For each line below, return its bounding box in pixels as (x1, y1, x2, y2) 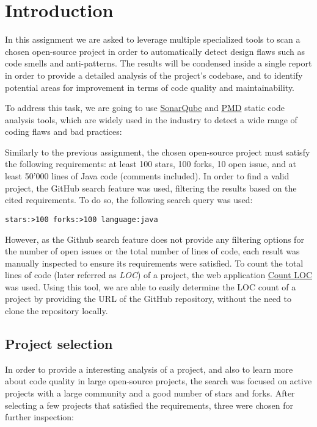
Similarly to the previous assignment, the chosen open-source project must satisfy (5, 145, 310, 158)
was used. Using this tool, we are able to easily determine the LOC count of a (5, 280, 296, 293)
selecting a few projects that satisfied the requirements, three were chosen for (5, 398, 293, 411)
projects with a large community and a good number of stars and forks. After (5, 387, 295, 400)
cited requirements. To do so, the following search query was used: (5, 193, 253, 206)
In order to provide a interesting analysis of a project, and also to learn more (5, 362, 293, 375)
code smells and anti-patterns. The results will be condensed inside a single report (5, 57, 312, 70)
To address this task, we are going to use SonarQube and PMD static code (5, 101, 285, 114)
